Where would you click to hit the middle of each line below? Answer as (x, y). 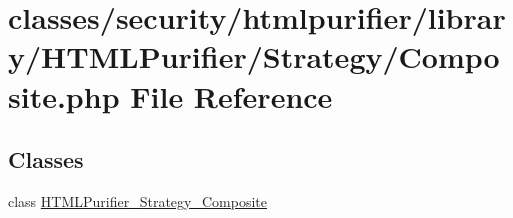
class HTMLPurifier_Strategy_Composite (137, 200)
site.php (64, 95)
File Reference (231, 95)
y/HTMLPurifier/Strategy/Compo (254, 56)
